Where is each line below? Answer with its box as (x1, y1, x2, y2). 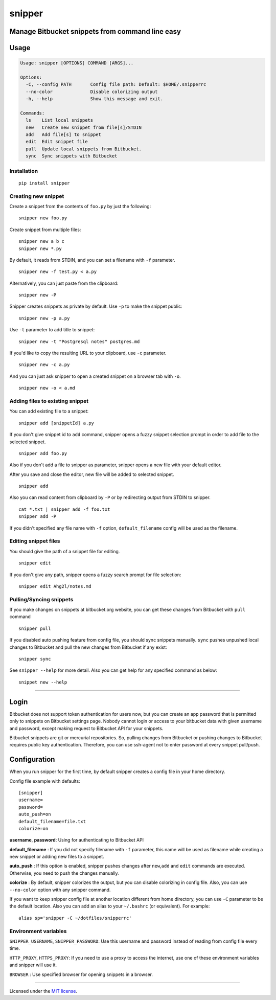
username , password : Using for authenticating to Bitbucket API (9, 837, 144, 843)
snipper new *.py (18, 245, 62, 252)
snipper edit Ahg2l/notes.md (18, 583, 91, 589)
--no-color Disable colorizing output (26, 88, 158, 95)
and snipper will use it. (9, 962, 57, 968)
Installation (9, 167, 38, 174)
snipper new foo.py (18, 215, 67, 221)
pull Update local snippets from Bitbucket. (26, 146, 142, 152)
